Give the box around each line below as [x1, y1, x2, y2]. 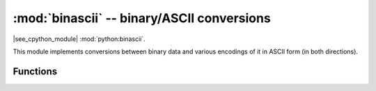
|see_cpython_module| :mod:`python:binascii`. [13, 35, 146, 43]
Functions [13, 65, 58, 77]
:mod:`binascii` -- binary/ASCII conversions [13, 10, 271, 26]
